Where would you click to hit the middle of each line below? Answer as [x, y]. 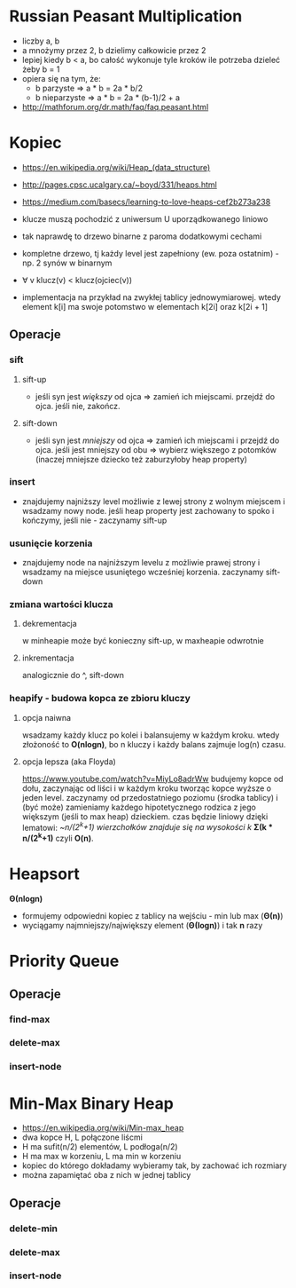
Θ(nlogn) [26, 899]
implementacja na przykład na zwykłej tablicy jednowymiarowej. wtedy [152, 297]
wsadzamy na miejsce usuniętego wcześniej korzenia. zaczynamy [143, 572]
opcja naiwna [47, 717]
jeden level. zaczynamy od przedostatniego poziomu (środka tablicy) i [150, 797]
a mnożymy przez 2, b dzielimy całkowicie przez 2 [114, 50]
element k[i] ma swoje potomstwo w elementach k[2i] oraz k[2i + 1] [145, 306]
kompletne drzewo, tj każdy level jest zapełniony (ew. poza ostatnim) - [150, 253]
